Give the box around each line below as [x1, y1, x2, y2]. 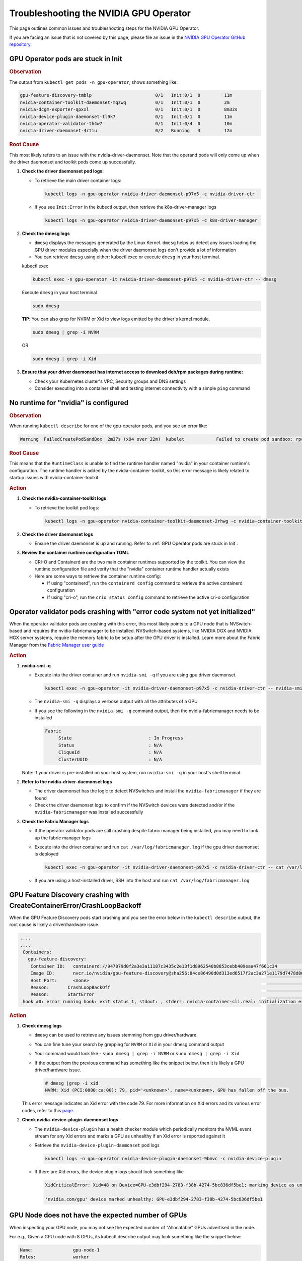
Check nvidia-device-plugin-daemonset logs [22, 1117, 118, 1123]
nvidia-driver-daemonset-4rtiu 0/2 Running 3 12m [20, 128, 233, 134]
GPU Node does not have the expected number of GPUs [9, 1211, 187, 1220]
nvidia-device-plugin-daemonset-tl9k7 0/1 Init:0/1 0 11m [20, 113, 233, 120]
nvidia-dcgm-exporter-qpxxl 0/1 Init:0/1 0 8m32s [20, 106, 238, 112]
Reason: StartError [30, 992, 95, 997]
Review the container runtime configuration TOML [22, 550, 129, 556]
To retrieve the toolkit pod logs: [34, 504, 99, 510]
